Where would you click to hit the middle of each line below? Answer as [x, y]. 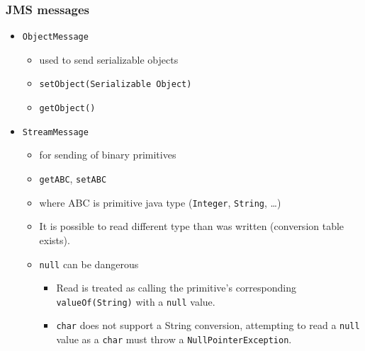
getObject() [67, 109]
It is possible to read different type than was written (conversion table [192, 226]
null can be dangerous [89, 264]
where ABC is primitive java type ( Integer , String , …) [160, 202]
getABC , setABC [73, 179]
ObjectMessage [55, 37]
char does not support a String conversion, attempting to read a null [208, 325]
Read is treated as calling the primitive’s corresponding [176, 288]
